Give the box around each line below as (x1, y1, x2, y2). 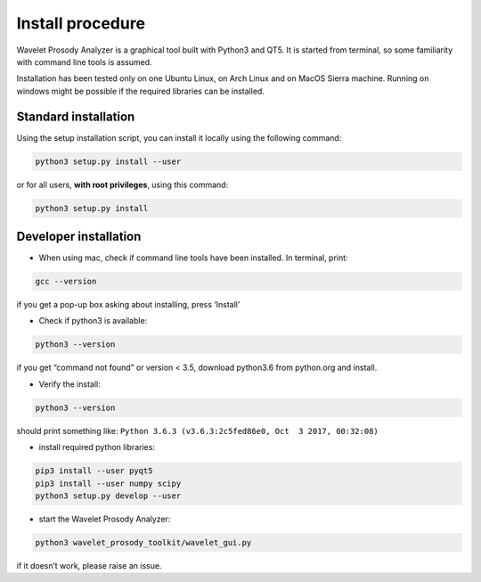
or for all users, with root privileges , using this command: (16, 179, 229, 190)
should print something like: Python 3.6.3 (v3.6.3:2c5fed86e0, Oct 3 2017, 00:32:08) (16, 425, 379, 436)
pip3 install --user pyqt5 (35, 466, 153, 476)
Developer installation (16, 228, 142, 244)
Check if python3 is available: (38, 316, 148, 326)
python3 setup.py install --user (35, 156, 182, 167)
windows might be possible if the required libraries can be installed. (16, 86, 265, 96)
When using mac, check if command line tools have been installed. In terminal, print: (38, 252, 348, 263)
